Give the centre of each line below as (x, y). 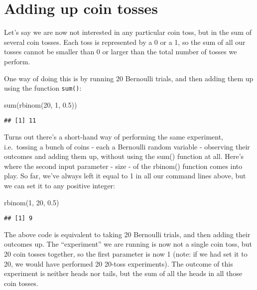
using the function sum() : (43, 88)
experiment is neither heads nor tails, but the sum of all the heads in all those (123, 273)
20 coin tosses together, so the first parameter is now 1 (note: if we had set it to (126, 254)
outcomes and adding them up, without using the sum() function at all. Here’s (124, 156)
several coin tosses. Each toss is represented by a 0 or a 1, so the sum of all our (125, 42)
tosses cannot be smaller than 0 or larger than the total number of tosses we (121, 52)
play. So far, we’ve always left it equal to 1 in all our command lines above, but (125, 176)
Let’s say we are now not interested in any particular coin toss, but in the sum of (128, 32)
